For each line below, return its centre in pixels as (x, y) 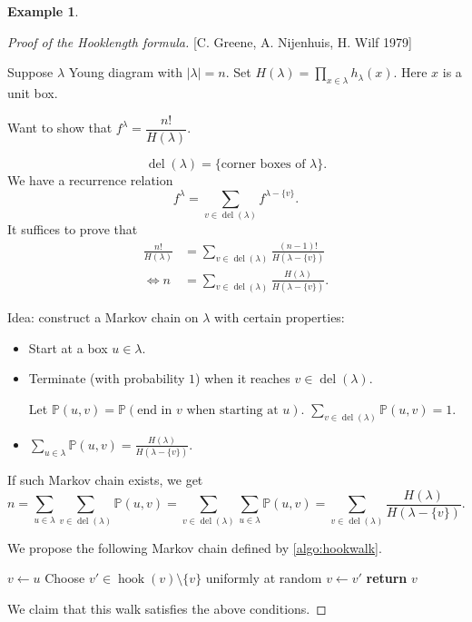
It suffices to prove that (73, 229)
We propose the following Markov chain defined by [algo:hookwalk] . (195, 547)
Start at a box (68, 347)
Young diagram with (126, 72)
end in (155, 410)
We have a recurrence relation (90, 179)
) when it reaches (243, 378)
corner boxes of (263, 164)
